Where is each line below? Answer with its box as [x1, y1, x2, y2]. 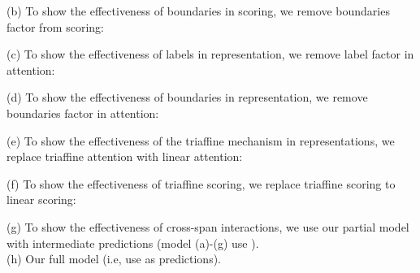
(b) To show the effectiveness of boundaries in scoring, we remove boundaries [6, 2, 390, 19]
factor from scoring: [6, 18, 104, 35]
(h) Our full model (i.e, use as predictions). [6, 250, 221, 267]
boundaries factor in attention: [6, 104, 159, 121]
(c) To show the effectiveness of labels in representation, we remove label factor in [6, 45, 414, 63]
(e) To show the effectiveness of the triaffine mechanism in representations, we [6, 132, 395, 149]
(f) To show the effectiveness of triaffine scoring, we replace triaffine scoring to [6, 175, 396, 192]
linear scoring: [6, 191, 76, 208]
